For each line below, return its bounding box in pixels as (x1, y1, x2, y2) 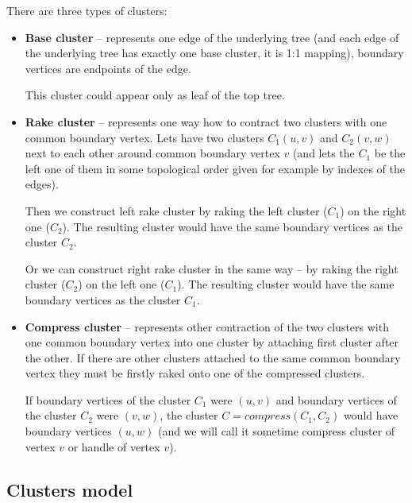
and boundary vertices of (275, 391, 397, 408)
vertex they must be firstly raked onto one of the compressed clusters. (25, 365, 365, 381)
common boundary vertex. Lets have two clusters (25, 129, 264, 145)
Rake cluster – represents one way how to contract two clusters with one (25, 113, 387, 130)
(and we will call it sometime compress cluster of (157, 423, 395, 439)
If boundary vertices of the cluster (25, 391, 191, 408)
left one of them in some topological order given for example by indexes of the (25, 160, 405, 176)
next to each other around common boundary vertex (25, 145, 280, 161)
